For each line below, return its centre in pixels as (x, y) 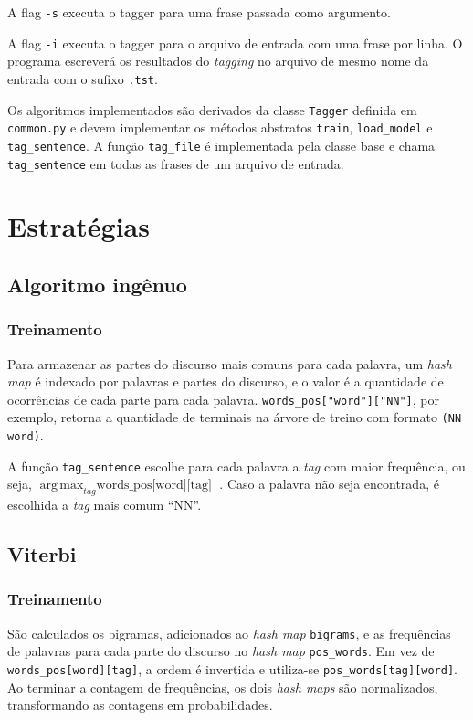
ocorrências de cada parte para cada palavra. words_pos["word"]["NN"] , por (223, 399)
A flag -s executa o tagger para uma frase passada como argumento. (199, 12)
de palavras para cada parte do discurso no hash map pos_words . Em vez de (221, 651)
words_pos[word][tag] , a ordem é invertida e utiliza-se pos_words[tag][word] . (233, 669)
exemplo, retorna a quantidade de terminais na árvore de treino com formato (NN (235, 417)
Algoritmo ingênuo (97, 284)
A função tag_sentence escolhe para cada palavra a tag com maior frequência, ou (236, 466)
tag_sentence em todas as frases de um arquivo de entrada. (176, 163)
